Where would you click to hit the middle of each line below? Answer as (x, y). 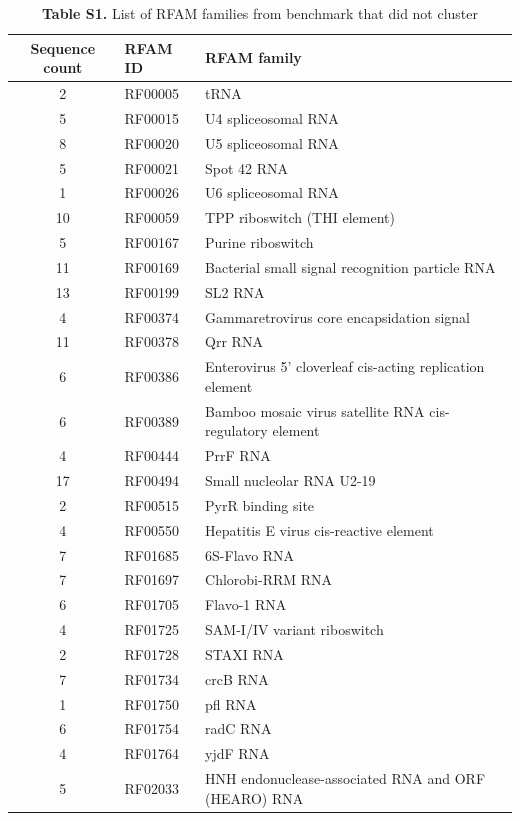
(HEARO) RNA (254, 797)
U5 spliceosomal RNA (272, 142)
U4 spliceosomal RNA (272, 117)
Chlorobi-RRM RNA (269, 579)
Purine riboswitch (259, 242)
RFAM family (253, 57)
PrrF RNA (238, 455)
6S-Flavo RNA (250, 554)
